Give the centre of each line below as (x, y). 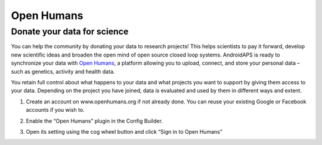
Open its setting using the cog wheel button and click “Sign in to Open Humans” (124, 131)
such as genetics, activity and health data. (63, 71)
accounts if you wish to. (55, 110)
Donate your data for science (70, 31)
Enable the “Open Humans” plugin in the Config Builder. (95, 121)
